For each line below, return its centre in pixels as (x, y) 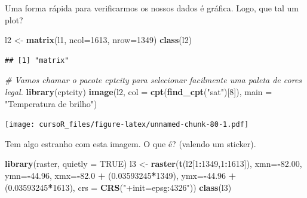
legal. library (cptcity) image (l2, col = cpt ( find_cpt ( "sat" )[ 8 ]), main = (139, 91)
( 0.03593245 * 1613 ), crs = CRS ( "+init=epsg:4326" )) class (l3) (118, 187)
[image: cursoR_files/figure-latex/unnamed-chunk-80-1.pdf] (127, 125)
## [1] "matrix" (37, 60)
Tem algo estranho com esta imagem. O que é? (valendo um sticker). (131, 143)
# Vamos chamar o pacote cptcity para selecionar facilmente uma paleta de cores (153, 80)
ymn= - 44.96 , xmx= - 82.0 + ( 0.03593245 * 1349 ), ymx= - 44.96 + (121, 175)
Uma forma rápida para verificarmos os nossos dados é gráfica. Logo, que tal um (152, 8)
